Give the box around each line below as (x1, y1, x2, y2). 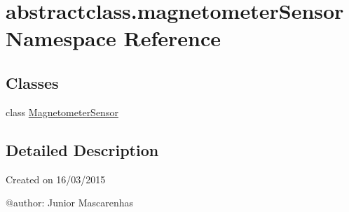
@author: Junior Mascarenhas (6, 195, 134, 210)
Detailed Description (6, 139, 159, 160)
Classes (6, 71, 59, 93)
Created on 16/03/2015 (6, 171, 106, 186)
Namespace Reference (6, 24, 221, 52)
